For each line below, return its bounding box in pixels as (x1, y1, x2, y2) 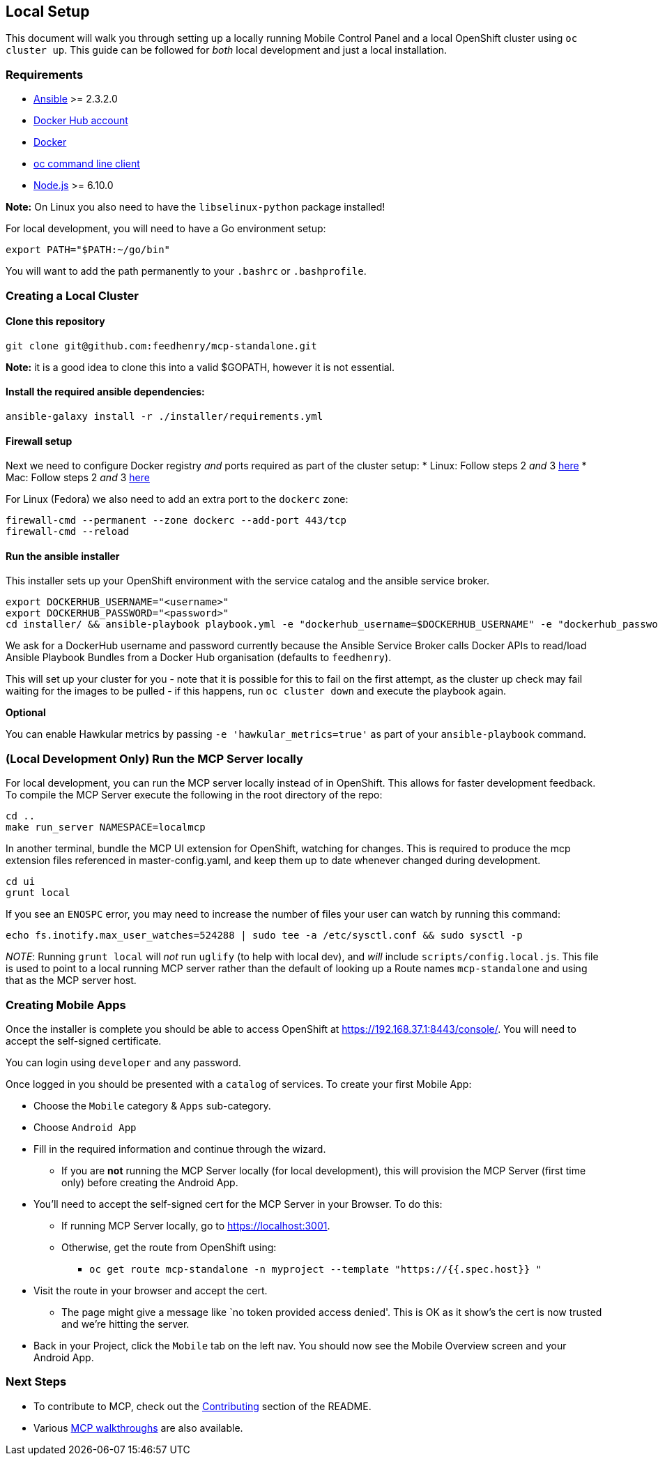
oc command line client (33, 158, 140, 170)
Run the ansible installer (6, 550, 120, 562)
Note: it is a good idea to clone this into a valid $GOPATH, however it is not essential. (6, 361, 395, 373)
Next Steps (6, 1375, 67, 1389)
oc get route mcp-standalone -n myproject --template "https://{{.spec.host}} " (89, 1263, 542, 1275)
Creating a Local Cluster (6, 288, 139, 303)
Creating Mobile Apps (6, 997, 126, 1012)
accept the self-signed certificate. (6, 1034, 162, 1047)
